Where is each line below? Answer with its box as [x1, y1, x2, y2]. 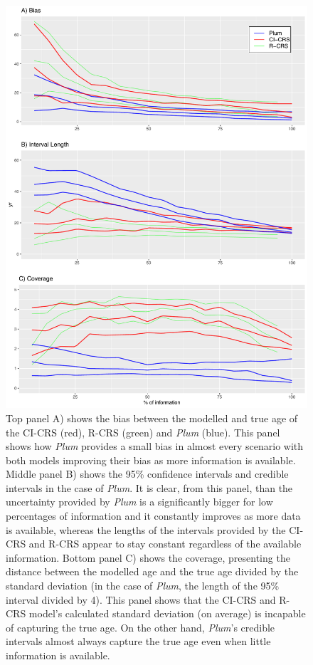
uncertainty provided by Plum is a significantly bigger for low [6, 494, 273, 509]
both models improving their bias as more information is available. [6, 452, 296, 467]
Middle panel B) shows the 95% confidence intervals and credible [6, 466, 289, 481]
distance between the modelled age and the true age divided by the [6, 564, 299, 579]
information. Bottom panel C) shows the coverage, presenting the [6, 550, 290, 565]
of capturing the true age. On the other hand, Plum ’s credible [6, 619, 275, 634]
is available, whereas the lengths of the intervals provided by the [6, 522, 286, 537]
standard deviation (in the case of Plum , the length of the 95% [6, 578, 280, 593]
